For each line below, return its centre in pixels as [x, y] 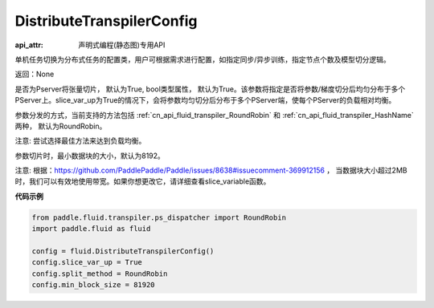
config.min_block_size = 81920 [94, 285]
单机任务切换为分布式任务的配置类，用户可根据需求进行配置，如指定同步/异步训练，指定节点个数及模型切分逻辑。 [203, 59]
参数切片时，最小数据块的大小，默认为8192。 [90, 156]
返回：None [35, 74]
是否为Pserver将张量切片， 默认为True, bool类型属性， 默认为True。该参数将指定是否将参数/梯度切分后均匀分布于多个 [210, 89]
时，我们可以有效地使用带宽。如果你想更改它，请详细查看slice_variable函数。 [143, 181]
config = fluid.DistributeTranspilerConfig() [123, 251]
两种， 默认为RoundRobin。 [61, 126]
